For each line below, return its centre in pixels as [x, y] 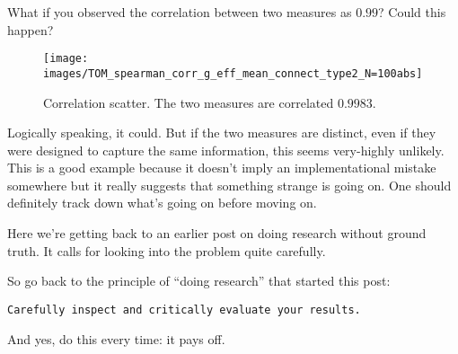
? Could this [412, 12]
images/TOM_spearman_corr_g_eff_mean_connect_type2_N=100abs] [233, 73]
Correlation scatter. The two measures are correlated [189, 102]
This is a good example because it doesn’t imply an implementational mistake [222, 168]
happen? [31, 29]
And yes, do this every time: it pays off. [116, 338]
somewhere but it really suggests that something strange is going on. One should [229, 185]
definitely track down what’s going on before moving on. [162, 203]
